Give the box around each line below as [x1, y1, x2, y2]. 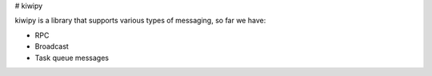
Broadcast [34, 42, 70, 51]
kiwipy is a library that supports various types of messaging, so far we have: [14, 16, 266, 26]
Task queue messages [34, 53, 110, 62]
